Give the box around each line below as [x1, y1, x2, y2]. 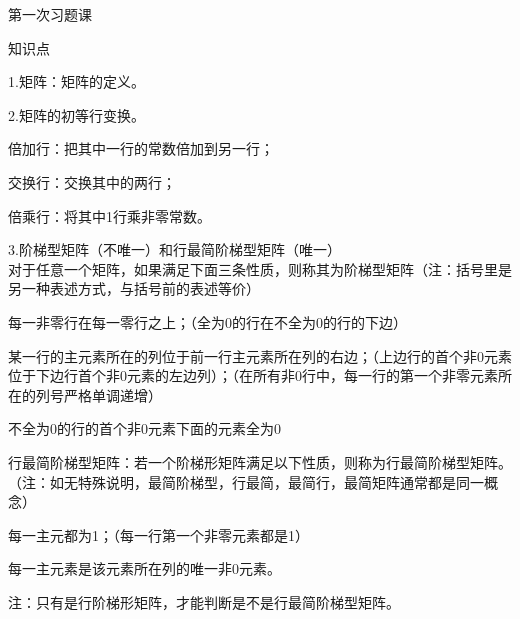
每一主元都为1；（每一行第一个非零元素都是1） [8, 524, 309, 545]
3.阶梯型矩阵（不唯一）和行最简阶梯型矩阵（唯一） [8, 239, 341, 260]
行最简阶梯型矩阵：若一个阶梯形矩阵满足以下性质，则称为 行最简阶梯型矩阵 [8, 451, 498, 472]
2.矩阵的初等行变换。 [8, 104, 145, 125]
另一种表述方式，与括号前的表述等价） [8, 278, 260, 299]
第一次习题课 [8, 4, 92, 24]
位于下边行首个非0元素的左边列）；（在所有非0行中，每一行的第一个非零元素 [8, 365, 498, 386]
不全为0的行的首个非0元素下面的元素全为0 [8, 418, 281, 439]
